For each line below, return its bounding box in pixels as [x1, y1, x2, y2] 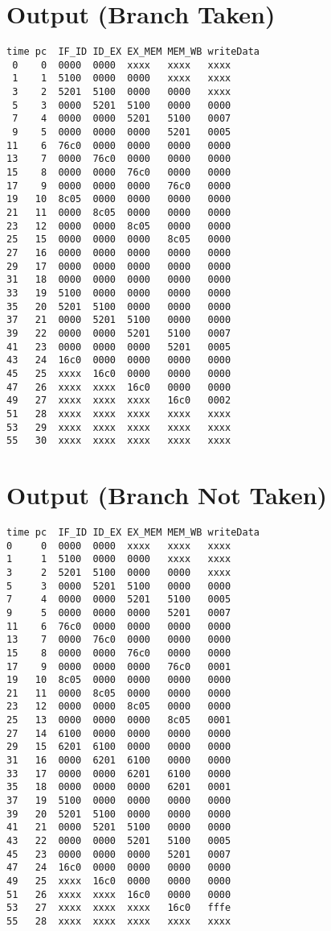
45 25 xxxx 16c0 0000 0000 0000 [6, 367, 231, 379]
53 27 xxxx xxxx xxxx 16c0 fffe [6, 902, 231, 914]
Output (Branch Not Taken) [6, 478, 328, 511]
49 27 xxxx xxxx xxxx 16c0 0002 [6, 395, 231, 407]
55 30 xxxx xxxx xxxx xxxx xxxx [6, 435, 231, 447]
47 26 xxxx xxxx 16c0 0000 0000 [6, 381, 231, 393]
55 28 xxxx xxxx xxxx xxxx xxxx [6, 915, 231, 927]
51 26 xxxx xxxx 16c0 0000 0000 [6, 888, 231, 900]
